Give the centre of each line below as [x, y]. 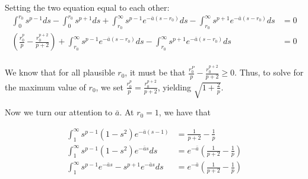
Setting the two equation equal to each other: [87, 7]
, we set [109, 87]
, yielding [174, 87]
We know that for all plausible [60, 72]
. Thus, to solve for [269, 72]
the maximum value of [45, 87]
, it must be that [155, 72]
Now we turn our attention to [59, 112]
